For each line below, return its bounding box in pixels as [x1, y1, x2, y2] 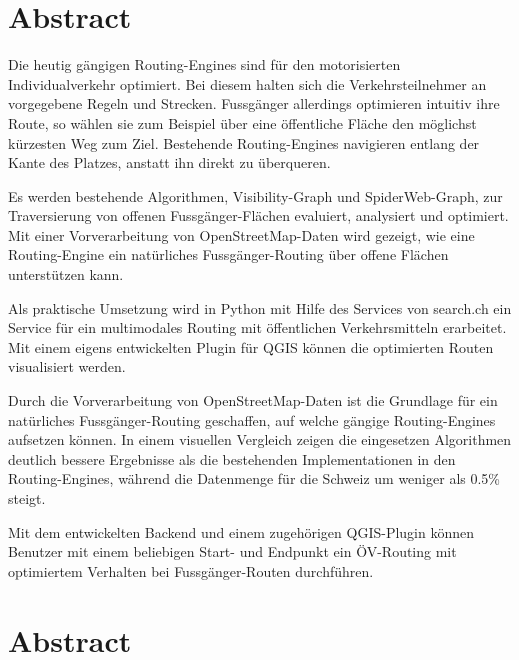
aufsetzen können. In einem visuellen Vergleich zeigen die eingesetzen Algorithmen [8, 429, 512, 450]
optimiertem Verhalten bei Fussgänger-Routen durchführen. [8, 560, 374, 581]
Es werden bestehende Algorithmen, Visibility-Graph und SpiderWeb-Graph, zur [8, 185, 503, 206]
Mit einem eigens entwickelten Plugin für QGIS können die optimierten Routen [8, 336, 494, 357]
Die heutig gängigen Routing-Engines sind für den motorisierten [8, 54, 401, 75]
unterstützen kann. [8, 264, 124, 285]
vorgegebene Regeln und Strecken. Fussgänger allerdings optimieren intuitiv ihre [8, 93, 500, 114]
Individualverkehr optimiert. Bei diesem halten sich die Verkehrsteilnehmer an [8, 73, 487, 94]
